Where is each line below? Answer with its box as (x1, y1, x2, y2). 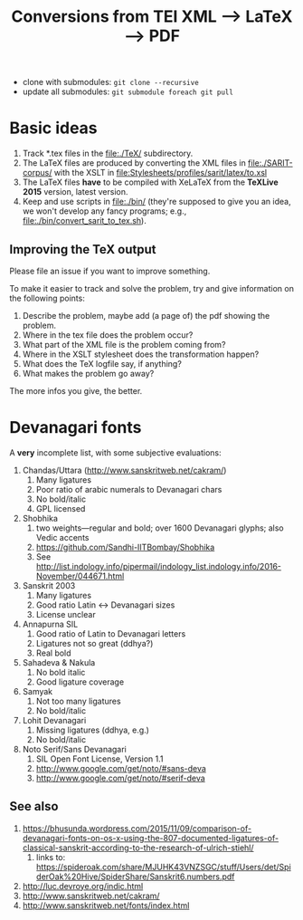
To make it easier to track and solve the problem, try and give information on (9, 283, 294, 293)
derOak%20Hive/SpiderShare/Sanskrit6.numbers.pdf (35, 871, 235, 882)
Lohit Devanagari (22, 714, 87, 725)
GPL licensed (35, 503, 86, 513)
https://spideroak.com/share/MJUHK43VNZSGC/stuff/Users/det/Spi (35, 861, 291, 872)
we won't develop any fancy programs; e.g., (22, 206, 187, 216)
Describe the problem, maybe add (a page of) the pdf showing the (22, 310, 270, 321)
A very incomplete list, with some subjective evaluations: (9, 446, 222, 458)
